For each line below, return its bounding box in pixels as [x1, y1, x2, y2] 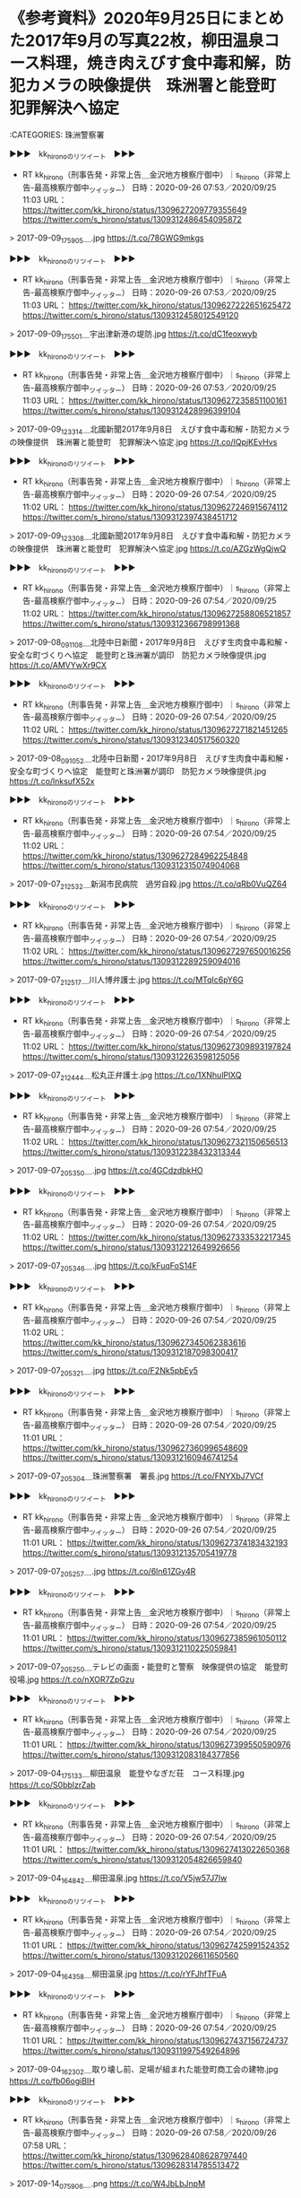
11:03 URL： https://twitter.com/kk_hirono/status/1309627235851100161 [21, 395, 288, 406]
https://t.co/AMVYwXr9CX [9, 659, 107, 670]
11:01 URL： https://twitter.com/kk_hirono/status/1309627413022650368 [21, 1845, 290, 1855]
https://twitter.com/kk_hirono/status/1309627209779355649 [21, 205, 247, 215]
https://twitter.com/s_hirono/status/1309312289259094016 [21, 955, 241, 966]
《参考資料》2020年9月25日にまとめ [9, 8, 285, 29]
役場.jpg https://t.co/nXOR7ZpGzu [9, 1674, 134, 1685]
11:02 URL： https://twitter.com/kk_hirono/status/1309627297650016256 [21, 946, 291, 956]
